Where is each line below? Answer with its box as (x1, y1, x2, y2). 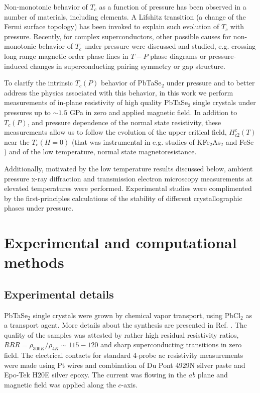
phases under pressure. (4, 203, 74, 213)
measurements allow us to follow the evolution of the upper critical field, (4, 127, 227, 137)
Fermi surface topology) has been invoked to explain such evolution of (4, 21, 219, 32)
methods (4, 252, 64, 272)
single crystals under (193, 97, 256, 108)
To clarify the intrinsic (4, 77, 73, 88)
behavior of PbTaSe (101, 77, 162, 88)
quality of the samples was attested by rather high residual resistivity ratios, (4, 329, 239, 340)
